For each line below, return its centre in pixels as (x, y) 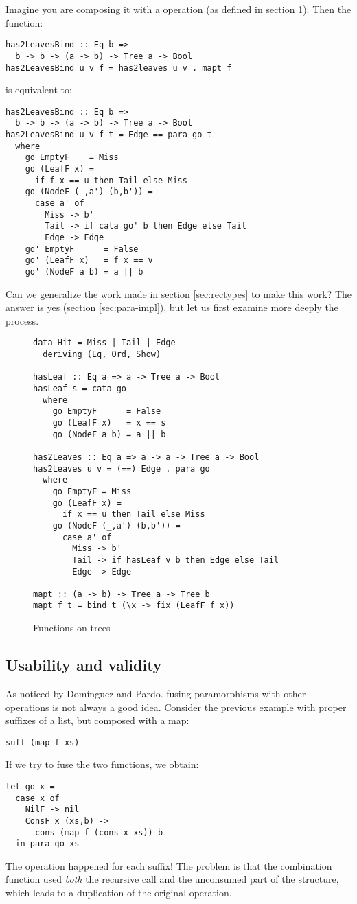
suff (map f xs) (43, 742)
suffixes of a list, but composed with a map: (97, 720)
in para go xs (47, 844)
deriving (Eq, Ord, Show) (102, 355)
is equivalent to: (39, 90)
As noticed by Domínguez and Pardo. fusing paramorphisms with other (156, 693)
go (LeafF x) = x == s (109, 422)
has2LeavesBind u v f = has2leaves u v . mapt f (119, 68)
